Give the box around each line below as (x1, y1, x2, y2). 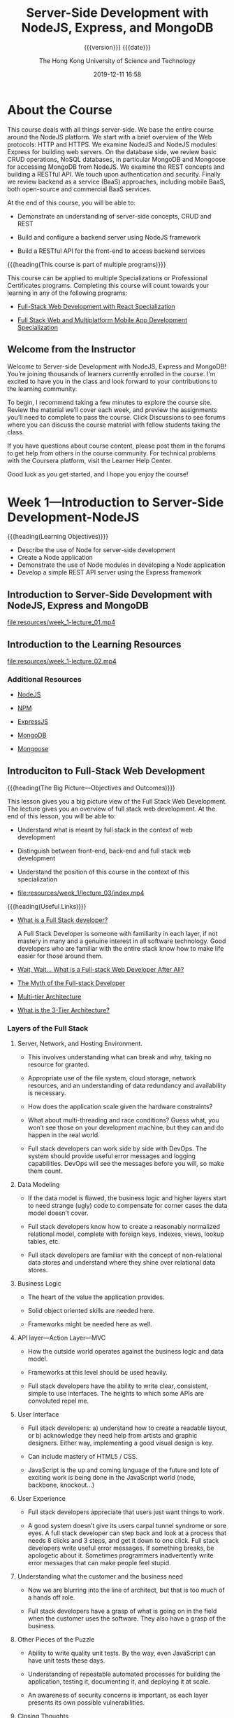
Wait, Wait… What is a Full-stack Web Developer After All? (17, 965, 184, 974)
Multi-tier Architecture (17, 993, 82, 1001)
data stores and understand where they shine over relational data (27, 1258, 216, 1267)
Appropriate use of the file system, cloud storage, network (27, 1074, 197, 1083)
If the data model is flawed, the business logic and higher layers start (27, 1194, 227, 1202)
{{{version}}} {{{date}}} (83, 43, 152, 51)
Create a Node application (17, 554, 93, 562)
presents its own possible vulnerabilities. (27, 1698, 145, 1707)
